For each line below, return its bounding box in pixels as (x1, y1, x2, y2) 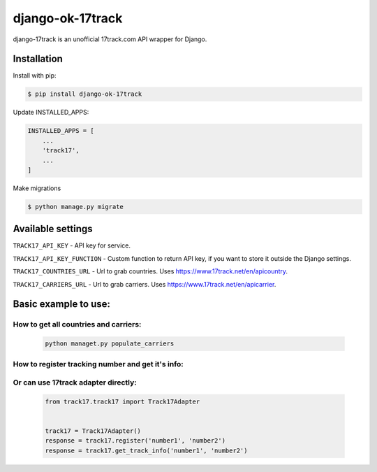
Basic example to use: (13, 298, 111, 310)
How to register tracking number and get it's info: (13, 359, 184, 369)
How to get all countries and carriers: (13, 320, 142, 329)
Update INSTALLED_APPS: (13, 108, 89, 117)
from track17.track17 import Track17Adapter (45, 397, 200, 406)
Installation (13, 53, 63, 65)
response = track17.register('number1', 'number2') (45, 437, 226, 445)
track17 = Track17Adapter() (45, 427, 141, 435)
